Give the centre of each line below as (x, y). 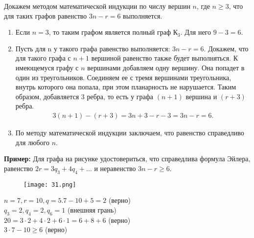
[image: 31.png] (50, 184)
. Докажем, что (226, 48)
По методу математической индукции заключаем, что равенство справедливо (130, 132)
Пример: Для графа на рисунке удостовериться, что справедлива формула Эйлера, (127, 159)
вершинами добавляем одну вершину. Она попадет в (166, 67)
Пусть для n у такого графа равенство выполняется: (93, 48)
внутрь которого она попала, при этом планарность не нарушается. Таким (126, 87)
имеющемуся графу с (47, 67)
